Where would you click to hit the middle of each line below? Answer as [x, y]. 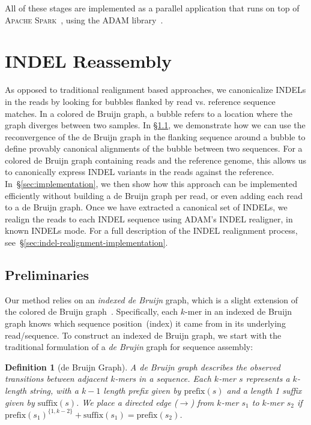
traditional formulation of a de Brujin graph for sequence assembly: [129, 347]
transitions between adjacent [56, 379]
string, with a [54, 390]
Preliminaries [47, 275]
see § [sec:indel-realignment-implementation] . [86, 242]
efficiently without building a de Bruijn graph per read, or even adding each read [154, 195]
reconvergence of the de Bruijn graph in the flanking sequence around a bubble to [155, 136]
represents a [268, 379]
